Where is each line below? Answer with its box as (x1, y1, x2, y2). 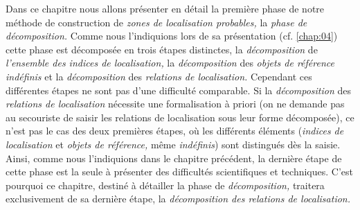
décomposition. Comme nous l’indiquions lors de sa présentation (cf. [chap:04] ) (6, 28, 338, 43)
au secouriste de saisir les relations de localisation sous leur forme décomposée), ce (6, 110, 354, 124)
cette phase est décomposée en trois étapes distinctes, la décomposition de (6, 42, 318, 56)
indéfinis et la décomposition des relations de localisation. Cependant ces (6, 69, 312, 83)
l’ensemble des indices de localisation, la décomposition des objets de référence (6, 55, 334, 70)
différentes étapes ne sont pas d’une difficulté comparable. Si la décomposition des (6, 82, 352, 97)
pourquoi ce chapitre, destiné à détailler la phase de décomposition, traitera (6, 177, 325, 192)
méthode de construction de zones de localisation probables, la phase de (6, 15, 307, 29)
